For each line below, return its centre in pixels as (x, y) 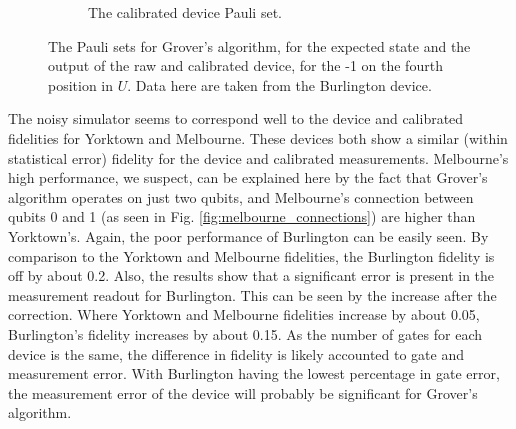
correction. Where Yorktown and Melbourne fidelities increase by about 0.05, (244, 314)
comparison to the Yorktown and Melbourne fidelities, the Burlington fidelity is (251, 255)
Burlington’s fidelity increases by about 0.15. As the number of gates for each (245, 333)
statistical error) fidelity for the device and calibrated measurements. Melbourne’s (258, 157)
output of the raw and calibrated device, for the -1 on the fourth (245, 65)
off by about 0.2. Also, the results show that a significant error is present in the (251, 275)
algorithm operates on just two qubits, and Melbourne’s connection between (241, 196)
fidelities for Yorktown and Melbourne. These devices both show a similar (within (258, 137)
